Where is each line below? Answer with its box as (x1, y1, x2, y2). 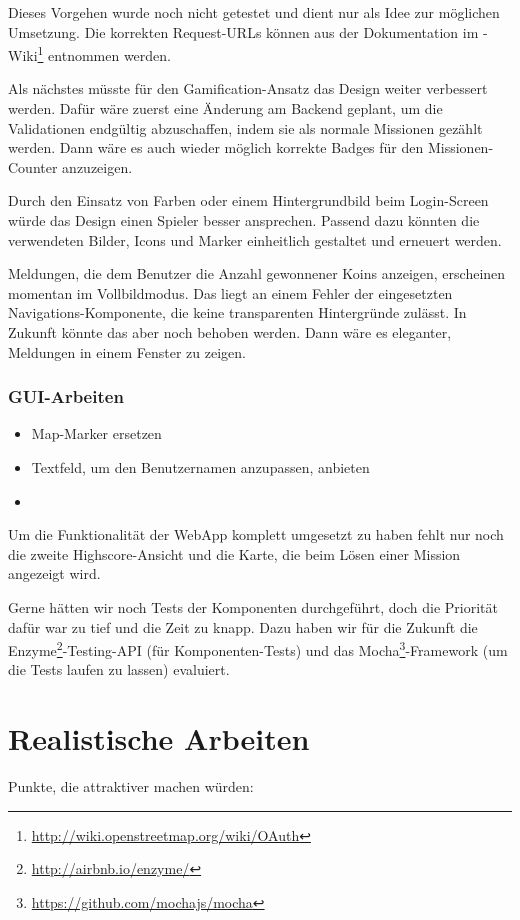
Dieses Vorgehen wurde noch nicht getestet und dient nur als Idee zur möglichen (8, 2, 500, 22)
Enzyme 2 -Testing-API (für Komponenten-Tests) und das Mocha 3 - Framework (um (8, 637, 508, 660)
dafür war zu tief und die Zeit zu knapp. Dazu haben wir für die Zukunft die (8, 616, 478, 637)
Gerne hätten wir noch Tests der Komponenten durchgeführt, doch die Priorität (8, 596, 498, 617)
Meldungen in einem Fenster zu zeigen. (8, 341, 246, 362)
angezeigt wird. (8, 563, 101, 584)
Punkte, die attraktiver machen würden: (8, 776, 254, 797)
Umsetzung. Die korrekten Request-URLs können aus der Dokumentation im (8, 21, 479, 42)
